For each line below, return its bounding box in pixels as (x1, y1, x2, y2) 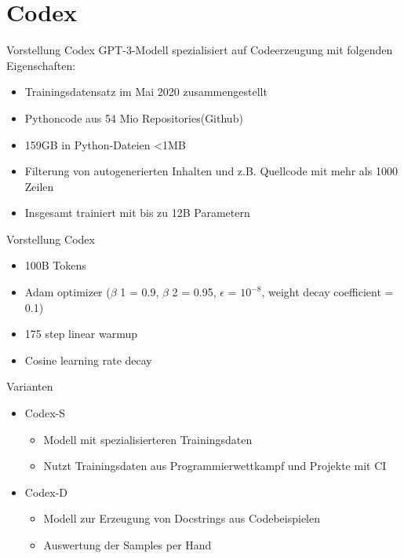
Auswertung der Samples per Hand (43, 537, 212, 552)
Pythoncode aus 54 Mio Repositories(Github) (24, 109, 243, 126)
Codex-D (24, 483, 68, 500)
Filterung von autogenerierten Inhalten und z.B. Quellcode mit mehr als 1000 (24, 163, 398, 179)
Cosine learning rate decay (24, 351, 152, 368)
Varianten (6, 378, 53, 395)
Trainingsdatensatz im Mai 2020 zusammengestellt (24, 83, 268, 100)
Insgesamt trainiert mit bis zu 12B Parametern (24, 204, 250, 221)
